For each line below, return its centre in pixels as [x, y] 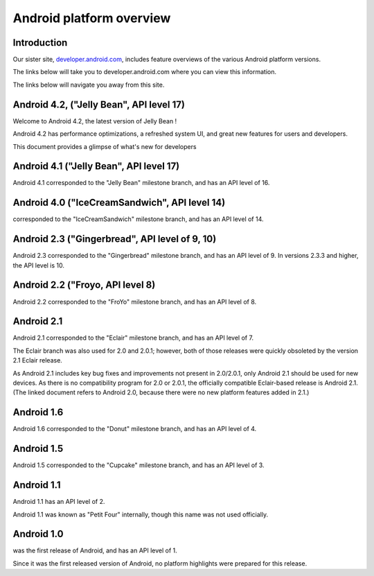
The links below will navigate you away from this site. [89, 85]
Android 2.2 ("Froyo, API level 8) [84, 285]
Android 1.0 [38, 534]
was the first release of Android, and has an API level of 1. [95, 550]
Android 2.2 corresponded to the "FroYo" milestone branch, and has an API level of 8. [135, 302]
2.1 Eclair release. [37, 360]
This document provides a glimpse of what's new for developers [105, 146]
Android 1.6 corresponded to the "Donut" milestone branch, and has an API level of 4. [135, 429]
